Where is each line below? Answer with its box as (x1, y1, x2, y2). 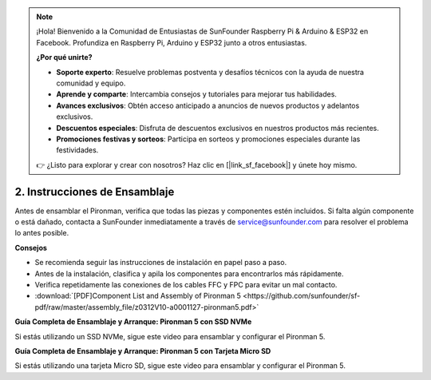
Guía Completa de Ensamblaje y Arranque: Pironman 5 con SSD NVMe (14, 317, 252, 327)
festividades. (56, 145, 99, 155)
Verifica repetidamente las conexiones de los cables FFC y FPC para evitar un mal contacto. (34, 279, 338, 289)
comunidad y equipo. (56, 78, 126, 88)
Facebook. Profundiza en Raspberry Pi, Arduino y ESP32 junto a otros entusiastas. (36, 38, 307, 47)
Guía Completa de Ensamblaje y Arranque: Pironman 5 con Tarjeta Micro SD (14, 346, 271, 355)
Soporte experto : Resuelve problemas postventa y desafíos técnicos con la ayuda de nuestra (56, 67, 365, 77)
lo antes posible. (14, 228, 69, 238)
